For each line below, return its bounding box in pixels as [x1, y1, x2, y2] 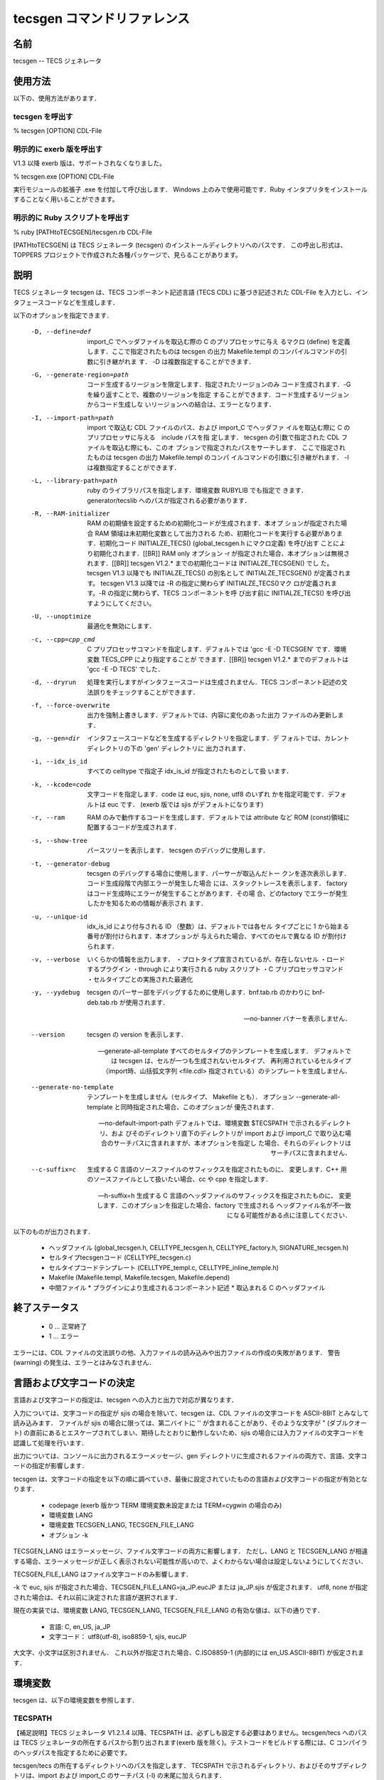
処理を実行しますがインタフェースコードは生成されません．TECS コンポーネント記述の [87, 678, 341, 686]
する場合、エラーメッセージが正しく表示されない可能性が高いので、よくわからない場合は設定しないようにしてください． [13, 1556, 368, 1566]
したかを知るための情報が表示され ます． [87, 899, 208, 908]
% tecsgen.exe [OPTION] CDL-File [13, 172, 114, 181]
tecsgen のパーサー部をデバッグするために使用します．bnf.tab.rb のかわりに [87, 988, 311, 997]
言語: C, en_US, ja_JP [48, 1622, 111, 1630]
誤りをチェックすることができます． [92, 688, 199, 696]
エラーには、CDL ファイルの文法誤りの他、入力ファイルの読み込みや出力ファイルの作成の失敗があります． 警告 [13, 1348, 341, 1356]
